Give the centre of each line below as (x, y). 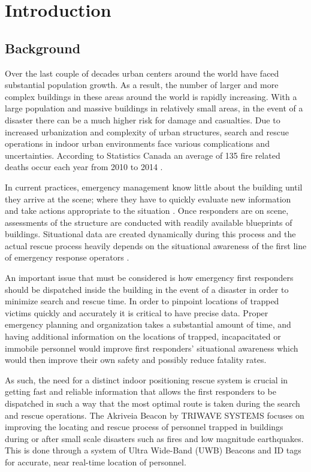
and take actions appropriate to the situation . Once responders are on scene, (147, 211)
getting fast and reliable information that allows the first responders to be (141, 391)
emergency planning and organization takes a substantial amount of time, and (148, 324)
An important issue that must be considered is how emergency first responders (149, 278)
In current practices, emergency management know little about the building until (154, 187)
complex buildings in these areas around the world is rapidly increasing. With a (151, 96)
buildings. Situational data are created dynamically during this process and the (150, 234)
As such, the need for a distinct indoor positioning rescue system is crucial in (147, 379)
